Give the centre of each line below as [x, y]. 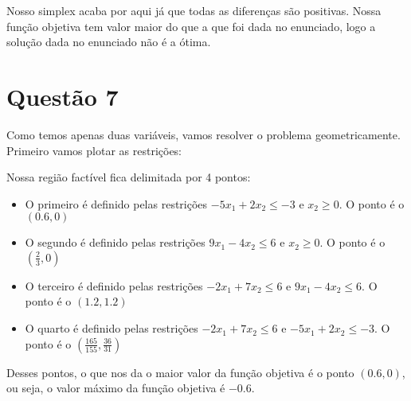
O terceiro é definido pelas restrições [114, 285]
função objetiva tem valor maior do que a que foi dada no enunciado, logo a [191, 26]
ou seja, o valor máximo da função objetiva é [116, 388]
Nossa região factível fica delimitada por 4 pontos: [129, 177]
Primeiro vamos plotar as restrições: [94, 150]
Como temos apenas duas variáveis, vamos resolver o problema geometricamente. [204, 134]
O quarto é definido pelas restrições [112, 328]
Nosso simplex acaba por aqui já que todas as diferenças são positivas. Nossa [194, 10]
